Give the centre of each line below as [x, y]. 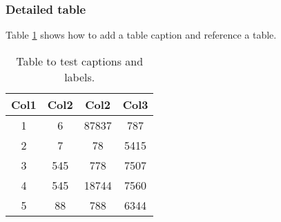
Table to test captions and [80, 61]
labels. [80, 77]
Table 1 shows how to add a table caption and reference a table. [141, 35]
